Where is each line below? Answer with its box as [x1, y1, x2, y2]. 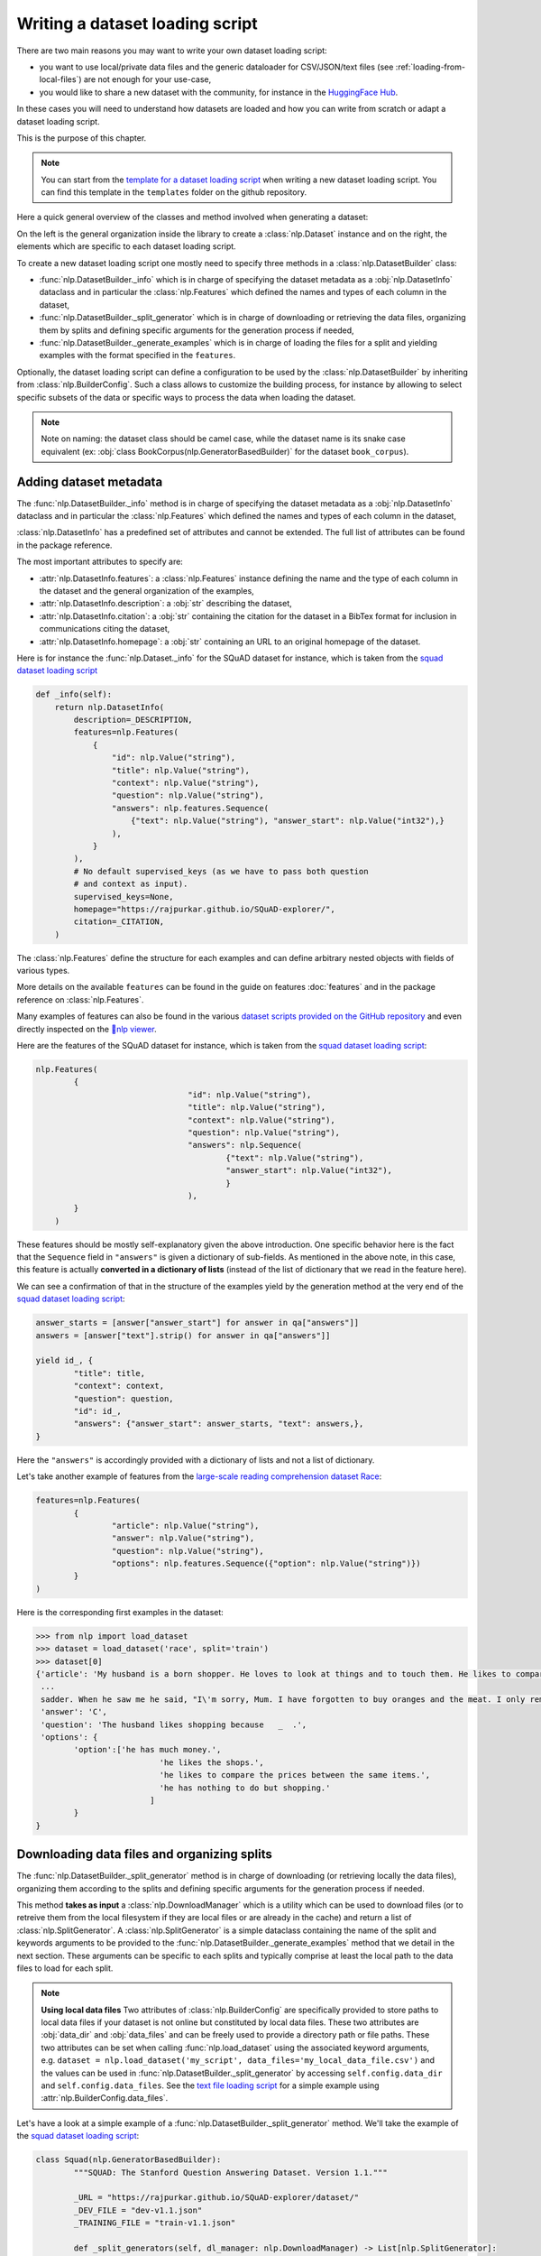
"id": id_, [73, 1406, 122, 1416]
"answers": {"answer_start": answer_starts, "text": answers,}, [73, 1419, 364, 1429]
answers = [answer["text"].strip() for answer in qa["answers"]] [35, 1330, 331, 1340]
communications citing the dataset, [39, 624, 170, 634]
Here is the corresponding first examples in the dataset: [16, 1606, 225, 1617]
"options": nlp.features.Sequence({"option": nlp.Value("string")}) [111, 1558, 421, 1569]
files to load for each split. [16, 1963, 114, 1974]
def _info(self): [35, 689, 113, 699]
